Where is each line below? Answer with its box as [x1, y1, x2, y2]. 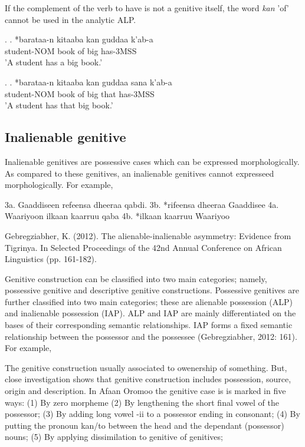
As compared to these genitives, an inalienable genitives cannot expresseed [5, 167, 274, 179]
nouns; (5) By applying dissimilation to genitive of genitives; [5, 431, 223, 443]
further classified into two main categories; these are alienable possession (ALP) [5, 295, 293, 307]
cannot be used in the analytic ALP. [5, 13, 136, 25]
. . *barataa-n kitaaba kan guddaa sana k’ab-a [5, 75, 172, 88]
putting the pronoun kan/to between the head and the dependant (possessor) [5, 419, 284, 431]
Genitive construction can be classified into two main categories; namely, [5, 272, 267, 284]
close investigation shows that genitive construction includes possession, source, [5, 373, 291, 385]
